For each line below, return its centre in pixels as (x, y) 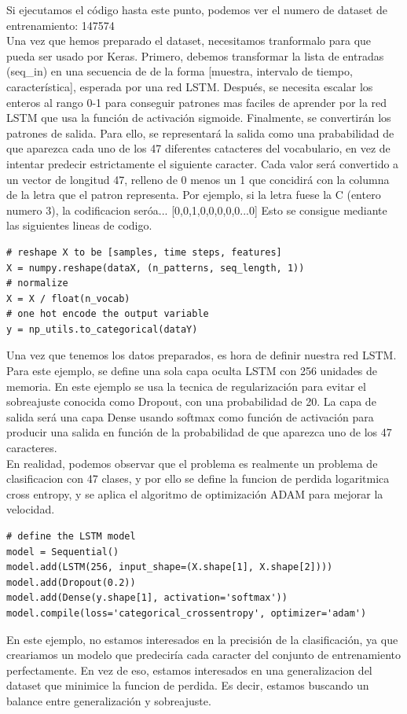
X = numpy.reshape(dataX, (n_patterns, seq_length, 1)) (156, 268)
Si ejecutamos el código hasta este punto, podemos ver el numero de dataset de (197, 9)
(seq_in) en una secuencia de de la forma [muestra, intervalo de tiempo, (180, 71)
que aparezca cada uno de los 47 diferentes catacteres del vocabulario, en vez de (198, 148)
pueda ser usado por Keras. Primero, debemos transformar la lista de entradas (195, 55)
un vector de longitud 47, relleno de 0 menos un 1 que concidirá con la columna (198, 179)
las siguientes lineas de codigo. (79, 225)
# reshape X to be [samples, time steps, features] (144, 252)
